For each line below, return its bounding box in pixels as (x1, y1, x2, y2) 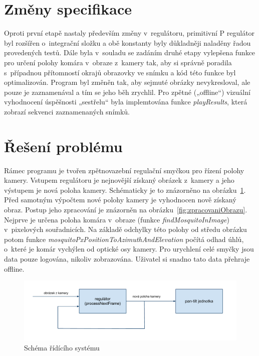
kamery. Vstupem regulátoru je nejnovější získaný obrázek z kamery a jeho (4, 175, 234, 185)
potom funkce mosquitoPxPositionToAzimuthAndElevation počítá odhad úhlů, (4, 233, 244, 244)
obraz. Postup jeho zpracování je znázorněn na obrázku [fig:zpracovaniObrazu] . (4, 204, 247, 214)
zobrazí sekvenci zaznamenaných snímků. (4, 106, 130, 116)
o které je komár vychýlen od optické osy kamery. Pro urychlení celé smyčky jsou (4, 244, 254, 254)
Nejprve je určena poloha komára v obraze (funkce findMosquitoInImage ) (4, 214, 229, 224)
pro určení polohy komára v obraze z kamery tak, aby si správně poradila (4, 57, 232, 67)
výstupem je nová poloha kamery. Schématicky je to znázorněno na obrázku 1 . (4, 184, 246, 195)
